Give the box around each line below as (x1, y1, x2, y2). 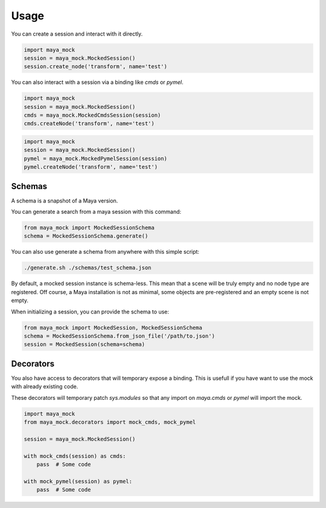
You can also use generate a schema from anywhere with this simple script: (11, 248, 199, 256)
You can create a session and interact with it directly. (11, 30, 143, 37)
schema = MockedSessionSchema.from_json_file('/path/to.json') (24, 332, 216, 339)
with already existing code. (11, 383, 78, 390)
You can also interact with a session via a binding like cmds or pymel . (11, 79, 184, 86)
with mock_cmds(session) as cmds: (24, 452, 126, 459)
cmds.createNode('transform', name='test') (24, 120, 155, 127)
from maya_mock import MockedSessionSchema (24, 224, 155, 231)
